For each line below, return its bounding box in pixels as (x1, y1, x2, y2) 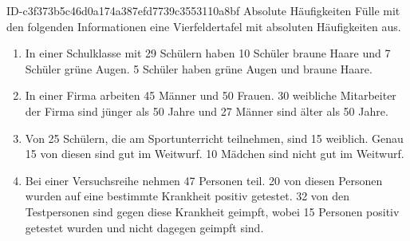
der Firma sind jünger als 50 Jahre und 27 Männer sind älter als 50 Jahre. (25, 102, 388, 119)
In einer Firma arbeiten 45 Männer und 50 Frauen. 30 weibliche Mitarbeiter (25, 87, 396, 104)
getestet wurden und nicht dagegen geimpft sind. (25, 219, 264, 235)
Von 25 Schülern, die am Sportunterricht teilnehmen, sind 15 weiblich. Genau (25, 129, 404, 146)
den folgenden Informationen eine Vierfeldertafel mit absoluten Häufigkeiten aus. (6, 18, 401, 34)
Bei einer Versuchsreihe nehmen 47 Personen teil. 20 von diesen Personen (25, 172, 383, 188)
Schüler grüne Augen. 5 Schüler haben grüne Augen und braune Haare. (25, 60, 373, 77)
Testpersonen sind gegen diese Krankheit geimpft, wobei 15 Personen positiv (25, 203, 400, 219)
